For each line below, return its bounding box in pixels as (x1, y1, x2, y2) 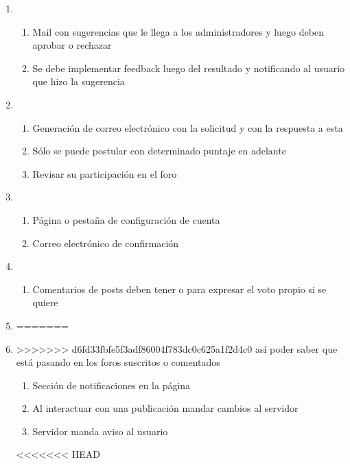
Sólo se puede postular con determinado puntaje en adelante (32, 143, 286, 158)
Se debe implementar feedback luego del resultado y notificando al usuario (32, 60, 345, 75)
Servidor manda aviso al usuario (32, 424, 168, 438)
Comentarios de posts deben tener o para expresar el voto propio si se (32, 281, 327, 296)
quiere (32, 295, 58, 310)
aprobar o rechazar (32, 38, 112, 52)
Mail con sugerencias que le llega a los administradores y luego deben (32, 24, 324, 38)
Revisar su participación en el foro (32, 166, 177, 181)
